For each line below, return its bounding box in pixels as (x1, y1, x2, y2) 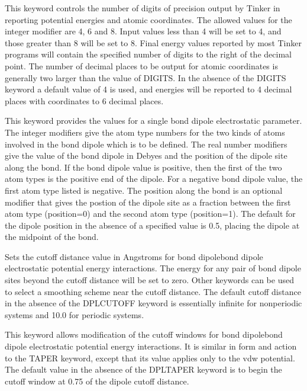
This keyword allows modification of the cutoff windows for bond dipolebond (5, 328, 283, 341)
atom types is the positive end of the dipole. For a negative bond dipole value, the (5, 172, 303, 185)
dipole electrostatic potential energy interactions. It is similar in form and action (5, 340, 297, 352)
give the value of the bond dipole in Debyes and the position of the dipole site (5, 149, 287, 162)
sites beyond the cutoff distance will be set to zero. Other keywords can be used (5, 274, 294, 286)
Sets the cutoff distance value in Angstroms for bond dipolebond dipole (5, 250, 263, 262)
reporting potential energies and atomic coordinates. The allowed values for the (5, 13, 292, 25)
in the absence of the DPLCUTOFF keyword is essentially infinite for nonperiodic (5, 297, 302, 309)
